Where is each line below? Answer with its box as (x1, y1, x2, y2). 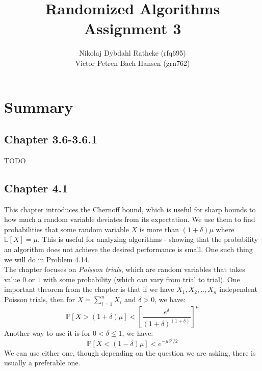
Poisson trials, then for (4, 294, 75, 305)
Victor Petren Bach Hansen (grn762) (75, 57, 190, 68)
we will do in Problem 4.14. (4, 254, 90, 264)
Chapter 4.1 (4, 180, 68, 195)
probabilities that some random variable (4, 224, 129, 234)
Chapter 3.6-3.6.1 (4, 131, 97, 147)
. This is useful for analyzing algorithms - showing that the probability (37, 234, 258, 244)
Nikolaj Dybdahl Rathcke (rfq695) (79, 47, 186, 58)
